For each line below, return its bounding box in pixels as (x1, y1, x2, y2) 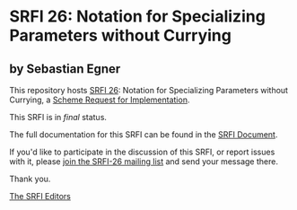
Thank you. (9, 173, 51, 184)
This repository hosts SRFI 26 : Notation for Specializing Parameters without (9, 85, 289, 95)
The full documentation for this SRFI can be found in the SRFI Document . (9, 129, 278, 140)
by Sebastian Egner (9, 61, 121, 76)
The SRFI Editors (9, 191, 72, 201)
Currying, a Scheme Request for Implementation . (9, 94, 190, 105)
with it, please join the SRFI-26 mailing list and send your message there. (9, 156, 278, 167)
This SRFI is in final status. (9, 112, 108, 122)
